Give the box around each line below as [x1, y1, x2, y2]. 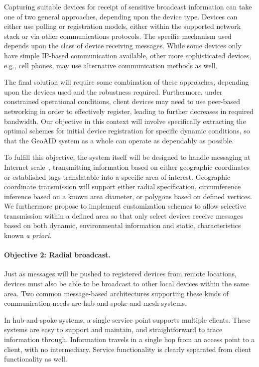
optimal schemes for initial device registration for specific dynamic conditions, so [4, 125, 250, 136]
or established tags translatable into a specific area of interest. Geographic [4, 171, 231, 182]
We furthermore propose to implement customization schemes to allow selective [4, 201, 247, 211]
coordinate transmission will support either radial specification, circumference [4, 181, 241, 192]
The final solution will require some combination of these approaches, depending [4, 77, 249, 87]
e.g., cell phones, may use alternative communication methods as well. [4, 60, 218, 70]
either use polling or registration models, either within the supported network [4, 21, 241, 31]
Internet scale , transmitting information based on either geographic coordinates [4, 161, 250, 172]
